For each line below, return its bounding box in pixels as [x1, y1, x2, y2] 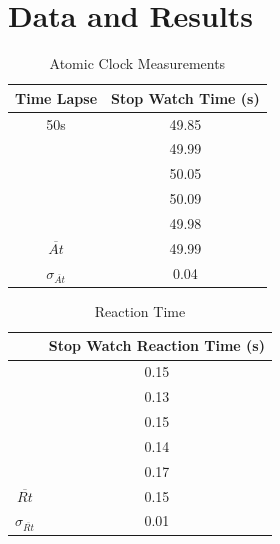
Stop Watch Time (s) [111, 87, 260, 108]
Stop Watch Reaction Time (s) [48, 335, 265, 356]
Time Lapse [15, 87, 98, 108]
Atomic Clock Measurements [49, 53, 226, 74]
